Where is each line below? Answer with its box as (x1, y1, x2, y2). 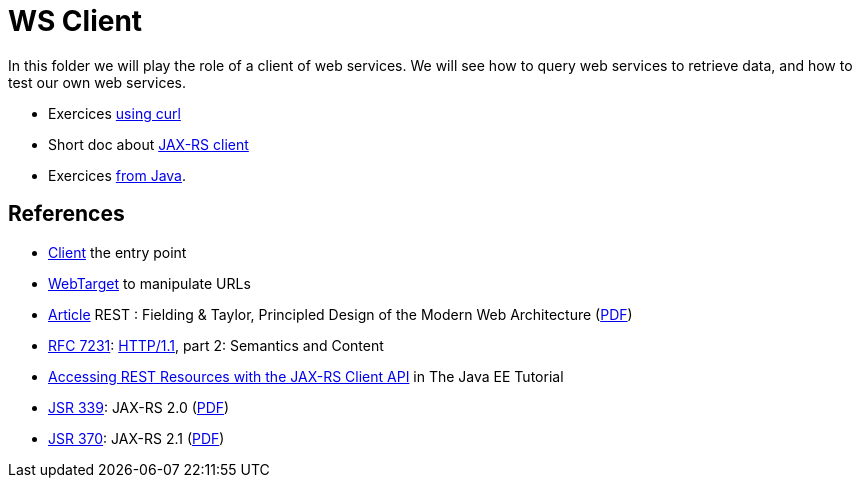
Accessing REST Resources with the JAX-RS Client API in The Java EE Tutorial (48, 367, 564, 385)
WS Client (8, 4, 143, 38)
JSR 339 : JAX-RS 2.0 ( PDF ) (48, 398, 230, 416)
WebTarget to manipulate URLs (48, 274, 251, 292)
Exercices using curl (48, 104, 181, 122)
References (8, 201, 125, 227)
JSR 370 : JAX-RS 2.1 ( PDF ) (48, 429, 225, 447)
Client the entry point (48, 243, 187, 261)
